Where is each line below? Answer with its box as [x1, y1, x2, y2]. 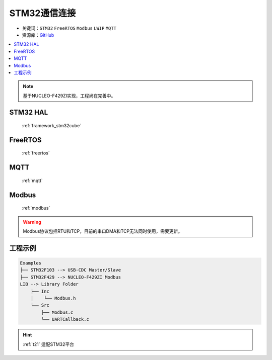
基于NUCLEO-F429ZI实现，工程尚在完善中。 [23, 93, 116, 99]
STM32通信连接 [9, 8, 76, 19]
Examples [20, 260, 42, 266]
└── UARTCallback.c [41, 317, 89, 322]
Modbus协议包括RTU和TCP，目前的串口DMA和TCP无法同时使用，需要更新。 [23, 228, 183, 234]
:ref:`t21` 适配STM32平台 [23, 341, 75, 347]
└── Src [30, 302, 50, 308]
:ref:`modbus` [22, 205, 50, 211]
